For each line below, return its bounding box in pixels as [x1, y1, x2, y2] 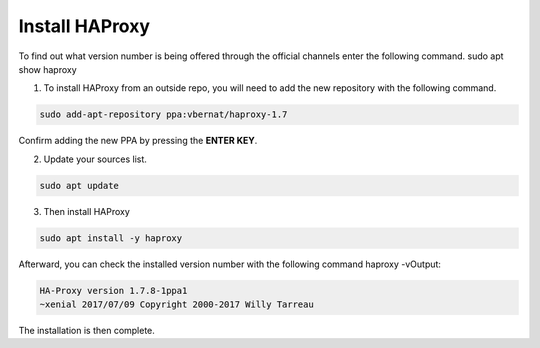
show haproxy [18, 63, 77, 75]
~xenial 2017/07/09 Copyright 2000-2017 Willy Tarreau [39, 299, 314, 310]
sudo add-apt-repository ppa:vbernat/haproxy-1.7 [39, 109, 288, 120]
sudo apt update [39, 180, 120, 191]
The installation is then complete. [18, 324, 155, 336]
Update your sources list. [43, 153, 147, 165]
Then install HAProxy [43, 205, 130, 217]
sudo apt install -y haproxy [39, 232, 183, 244]
